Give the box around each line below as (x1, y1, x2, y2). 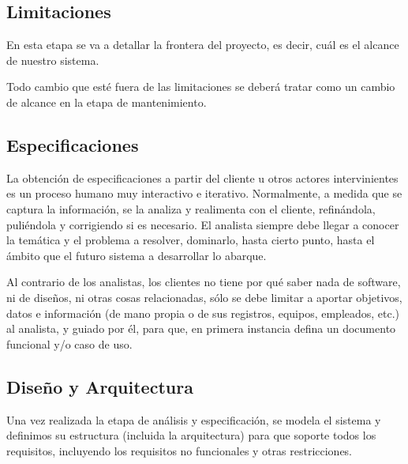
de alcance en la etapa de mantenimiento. (6, 93, 207, 110)
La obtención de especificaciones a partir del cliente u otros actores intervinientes (6, 169, 399, 186)
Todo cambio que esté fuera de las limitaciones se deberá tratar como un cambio (6, 78, 395, 95)
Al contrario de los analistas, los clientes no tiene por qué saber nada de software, (6, 273, 401, 290)
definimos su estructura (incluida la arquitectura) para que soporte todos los (6, 427, 376, 443)
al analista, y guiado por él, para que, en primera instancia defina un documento (6, 320, 396, 337)
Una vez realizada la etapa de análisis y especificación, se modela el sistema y (6, 411, 381, 428)
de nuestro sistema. (6, 51, 99, 68)
